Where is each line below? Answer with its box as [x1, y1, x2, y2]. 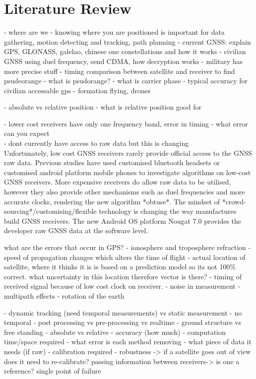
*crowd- [222, 196, 246, 206]
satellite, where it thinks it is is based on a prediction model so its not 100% [4, 261, 236, 272]
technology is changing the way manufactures [99, 206, 237, 216]
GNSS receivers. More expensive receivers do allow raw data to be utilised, [4, 177, 231, 187]
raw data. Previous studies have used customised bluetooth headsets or [4, 157, 220, 168]
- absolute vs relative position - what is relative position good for [4, 102, 201, 112]
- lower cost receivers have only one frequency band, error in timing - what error [4, 118, 248, 128]
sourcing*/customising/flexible [4, 206, 97, 216]
